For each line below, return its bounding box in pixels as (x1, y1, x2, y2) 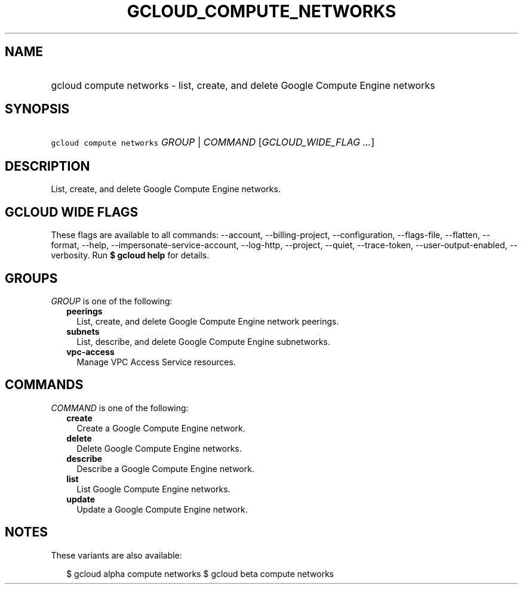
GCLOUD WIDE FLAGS (5, 204, 139, 220)
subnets (66, 326, 100, 337)
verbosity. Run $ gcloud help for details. (51, 250, 210, 261)
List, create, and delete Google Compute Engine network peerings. (76, 316, 339, 326)
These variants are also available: (51, 550, 182, 560)
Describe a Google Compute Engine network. (76, 463, 254, 474)
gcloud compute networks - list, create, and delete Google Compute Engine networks (51, 79, 435, 91)
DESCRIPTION (5, 158, 90, 174)
